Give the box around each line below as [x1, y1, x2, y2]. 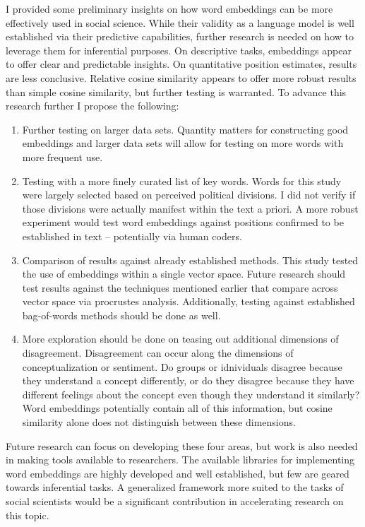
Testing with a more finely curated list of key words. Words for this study [22, 173, 342, 188]
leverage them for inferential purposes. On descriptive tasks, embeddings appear [6, 42, 352, 57]
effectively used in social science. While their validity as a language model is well [6, 15, 354, 30]
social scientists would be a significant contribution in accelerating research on [6, 494, 344, 508]
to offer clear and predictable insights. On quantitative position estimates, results [6, 57, 357, 71]
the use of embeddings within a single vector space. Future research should [22, 266, 346, 281]
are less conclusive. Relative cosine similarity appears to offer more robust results [6, 70, 357, 85]
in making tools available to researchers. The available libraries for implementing [6, 452, 355, 467]
